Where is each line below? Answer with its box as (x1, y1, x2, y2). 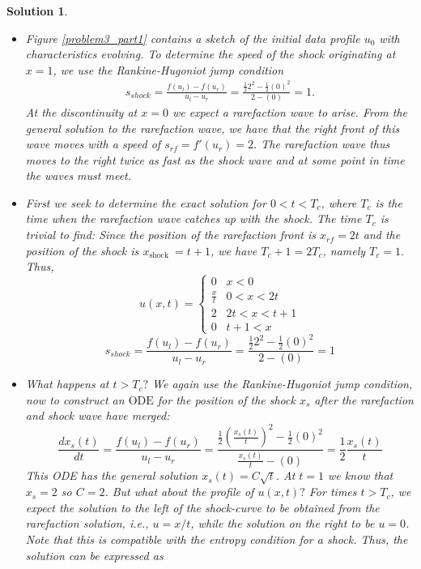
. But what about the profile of (104, 483, 254, 500)
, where (321, 194, 357, 211)
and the (363, 226, 401, 243)
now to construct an (25, 391, 125, 408)
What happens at (25, 375, 109, 392)
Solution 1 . (6, 2, 68, 19)
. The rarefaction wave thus (253, 135, 390, 152)
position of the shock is (25, 242, 139, 259)
